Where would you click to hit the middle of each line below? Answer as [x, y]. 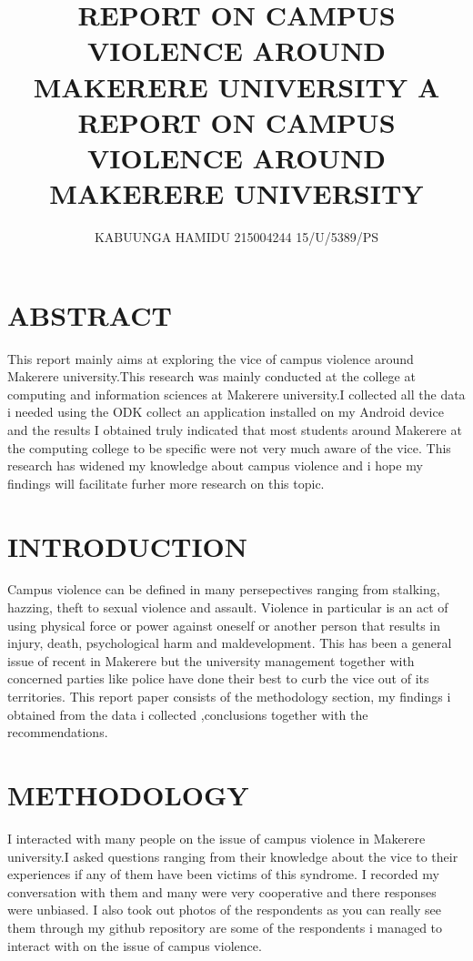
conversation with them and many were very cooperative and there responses [222, 891]
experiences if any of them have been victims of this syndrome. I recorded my [223, 874]
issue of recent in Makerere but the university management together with [211, 660]
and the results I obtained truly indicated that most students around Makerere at [235, 429]
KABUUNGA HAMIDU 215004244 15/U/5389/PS [236, 237]
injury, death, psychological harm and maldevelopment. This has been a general [230, 643]
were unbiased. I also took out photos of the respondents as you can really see [225, 910]
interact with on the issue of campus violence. [135, 945]
